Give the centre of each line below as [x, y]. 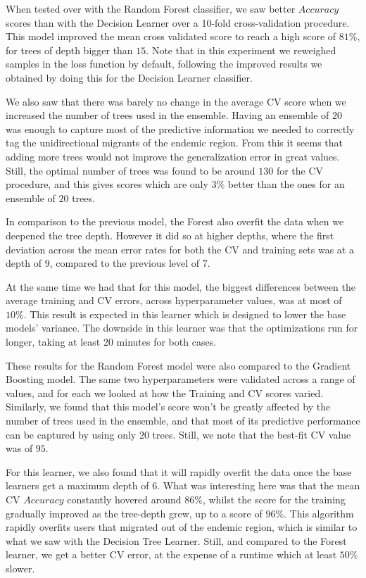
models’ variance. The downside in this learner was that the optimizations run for [182, 328]
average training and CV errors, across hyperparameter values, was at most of [174, 300]
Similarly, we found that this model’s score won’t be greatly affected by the [168, 407]
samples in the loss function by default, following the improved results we [164, 64]
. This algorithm [319, 513]
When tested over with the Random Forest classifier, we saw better [151, 8]
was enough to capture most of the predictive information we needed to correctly [180, 128]
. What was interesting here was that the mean [259, 485]
